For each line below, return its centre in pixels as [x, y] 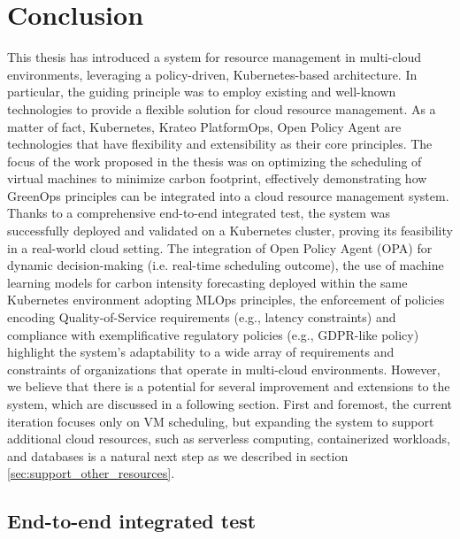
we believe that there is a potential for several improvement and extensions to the [229, 386]
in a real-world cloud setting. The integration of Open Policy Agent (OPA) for [220, 247]
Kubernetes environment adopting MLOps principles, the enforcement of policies [226, 300]
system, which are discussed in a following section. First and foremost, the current [230, 404]
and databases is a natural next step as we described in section [178, 455]
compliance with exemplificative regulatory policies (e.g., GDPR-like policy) [213, 334]
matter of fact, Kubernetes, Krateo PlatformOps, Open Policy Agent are [204, 126]
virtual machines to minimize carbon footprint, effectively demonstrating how [217, 178]
